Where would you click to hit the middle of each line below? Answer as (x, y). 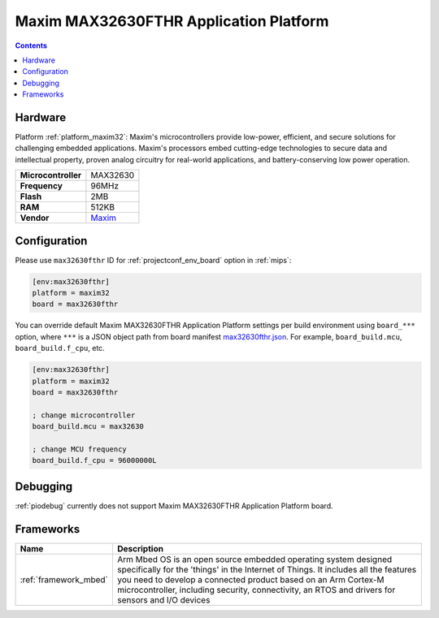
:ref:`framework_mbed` (64, 579)
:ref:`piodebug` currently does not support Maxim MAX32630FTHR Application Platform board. (174, 506)
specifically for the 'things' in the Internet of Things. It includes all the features (267, 569)
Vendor (35, 218)
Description (140, 548)
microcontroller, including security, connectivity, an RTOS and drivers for (256, 590)
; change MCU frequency (80, 449)
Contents (31, 45)
